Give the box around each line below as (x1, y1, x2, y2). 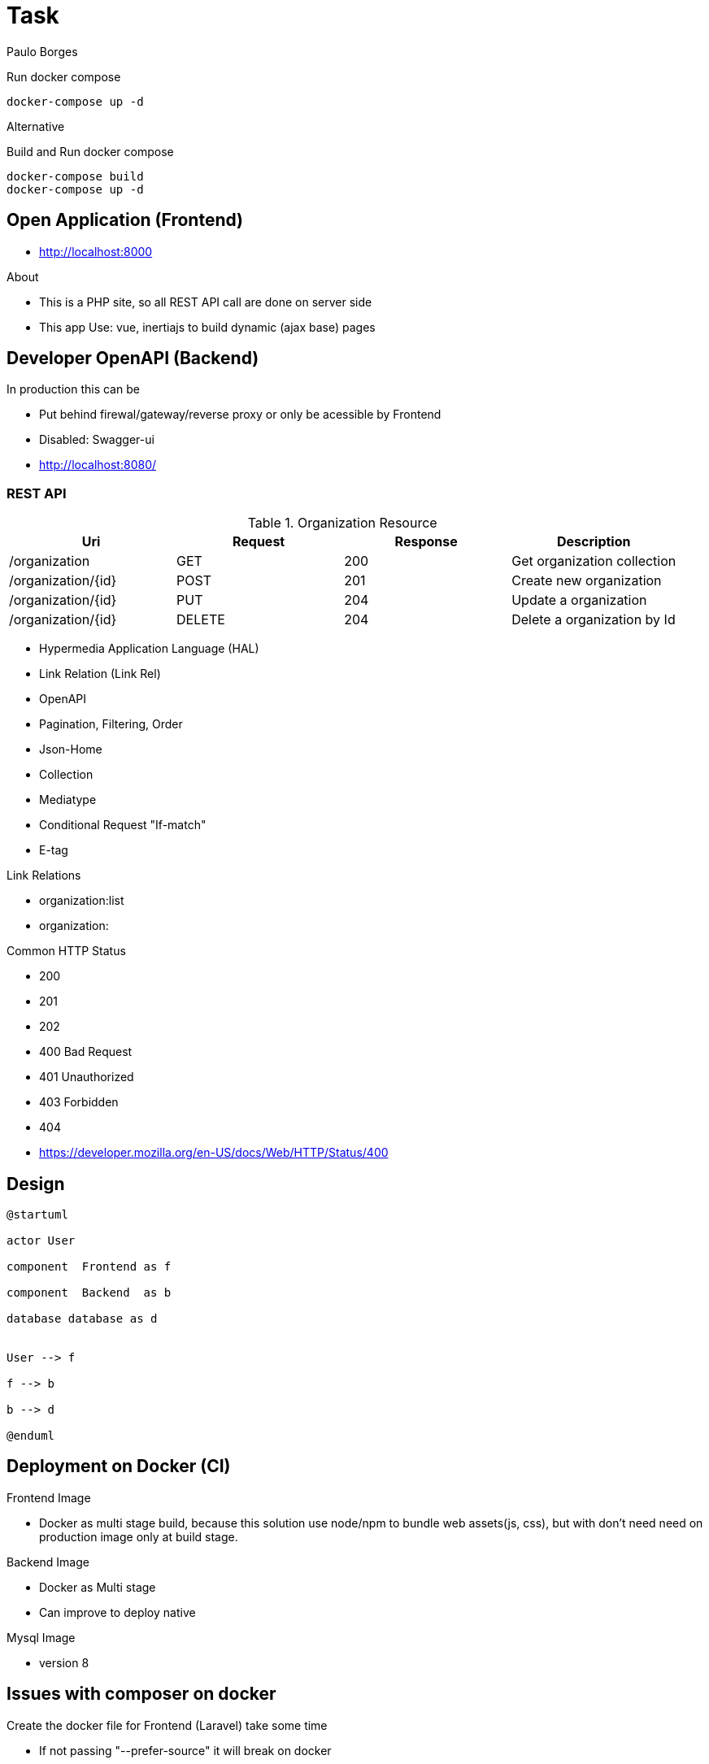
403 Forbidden (39, 1095, 119, 1110)
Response (394, 533, 458, 550)
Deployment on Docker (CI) (7, 1456, 231, 1477)
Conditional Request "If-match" (39, 818, 207, 832)
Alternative (7, 119, 65, 133)
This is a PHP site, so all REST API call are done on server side (39, 294, 372, 309)
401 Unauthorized (39, 1070, 134, 1084)
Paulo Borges (7, 44, 78, 59)
